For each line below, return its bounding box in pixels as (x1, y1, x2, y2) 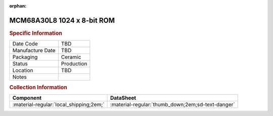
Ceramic (61, 54, 81, 61)
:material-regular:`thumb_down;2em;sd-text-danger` (110, 101, 235, 108)
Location (12, 67, 33, 74)
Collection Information (9, 84, 68, 91)
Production (61, 60, 87, 67)
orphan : (9, 3, 27, 9)
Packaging (12, 54, 38, 61)
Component (12, 94, 42, 101)
